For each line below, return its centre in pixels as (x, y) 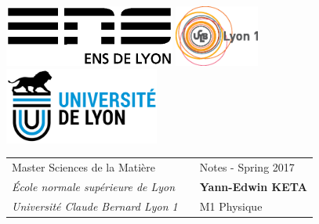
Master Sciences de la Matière (83, 167)
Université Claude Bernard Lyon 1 (95, 206)
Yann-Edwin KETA (253, 186)
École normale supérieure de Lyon (94, 186)
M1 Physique (231, 206)
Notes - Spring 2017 (247, 167)
